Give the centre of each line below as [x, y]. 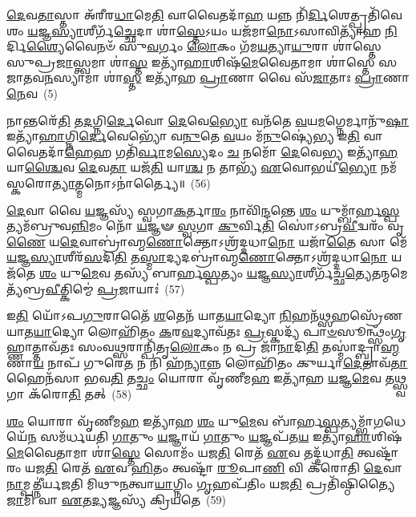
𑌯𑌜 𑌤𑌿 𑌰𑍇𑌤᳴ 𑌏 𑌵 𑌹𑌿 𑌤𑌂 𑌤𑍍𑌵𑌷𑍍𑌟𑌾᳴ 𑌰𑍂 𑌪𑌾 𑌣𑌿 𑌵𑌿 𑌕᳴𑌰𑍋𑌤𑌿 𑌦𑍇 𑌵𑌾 [213, 468]
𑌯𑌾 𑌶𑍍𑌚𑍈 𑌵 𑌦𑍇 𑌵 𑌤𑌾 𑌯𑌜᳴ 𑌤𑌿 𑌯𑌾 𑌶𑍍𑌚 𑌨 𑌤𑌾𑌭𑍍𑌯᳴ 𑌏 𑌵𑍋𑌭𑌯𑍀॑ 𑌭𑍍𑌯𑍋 [192, 167]
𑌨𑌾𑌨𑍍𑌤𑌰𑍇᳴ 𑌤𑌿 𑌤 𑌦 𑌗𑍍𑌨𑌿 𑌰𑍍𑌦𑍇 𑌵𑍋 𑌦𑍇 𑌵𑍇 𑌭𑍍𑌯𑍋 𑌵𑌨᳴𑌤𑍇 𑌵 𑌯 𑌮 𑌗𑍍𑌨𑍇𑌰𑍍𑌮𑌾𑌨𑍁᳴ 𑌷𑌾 [208, 120]
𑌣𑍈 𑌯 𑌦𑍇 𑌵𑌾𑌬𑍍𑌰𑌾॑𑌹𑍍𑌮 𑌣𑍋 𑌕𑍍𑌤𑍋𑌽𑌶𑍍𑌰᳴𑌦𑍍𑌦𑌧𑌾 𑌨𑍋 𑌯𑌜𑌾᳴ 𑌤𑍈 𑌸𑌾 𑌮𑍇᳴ [207, 241]
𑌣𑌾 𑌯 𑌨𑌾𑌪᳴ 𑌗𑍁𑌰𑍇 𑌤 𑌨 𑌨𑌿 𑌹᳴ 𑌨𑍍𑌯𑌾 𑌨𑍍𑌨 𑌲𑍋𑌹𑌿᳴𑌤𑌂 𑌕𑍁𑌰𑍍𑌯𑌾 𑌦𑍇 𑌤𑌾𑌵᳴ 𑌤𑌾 [207, 362]
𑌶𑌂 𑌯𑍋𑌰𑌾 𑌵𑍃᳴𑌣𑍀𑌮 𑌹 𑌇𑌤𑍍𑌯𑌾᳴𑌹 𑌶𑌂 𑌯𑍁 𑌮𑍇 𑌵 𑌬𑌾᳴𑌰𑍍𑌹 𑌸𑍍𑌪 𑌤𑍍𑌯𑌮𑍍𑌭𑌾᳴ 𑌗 [195, 420]
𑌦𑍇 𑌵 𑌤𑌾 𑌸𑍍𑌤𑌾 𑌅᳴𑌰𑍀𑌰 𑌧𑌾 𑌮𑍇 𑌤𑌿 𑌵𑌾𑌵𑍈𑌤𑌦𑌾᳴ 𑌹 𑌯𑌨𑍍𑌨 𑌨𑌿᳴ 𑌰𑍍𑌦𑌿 [168, 14]
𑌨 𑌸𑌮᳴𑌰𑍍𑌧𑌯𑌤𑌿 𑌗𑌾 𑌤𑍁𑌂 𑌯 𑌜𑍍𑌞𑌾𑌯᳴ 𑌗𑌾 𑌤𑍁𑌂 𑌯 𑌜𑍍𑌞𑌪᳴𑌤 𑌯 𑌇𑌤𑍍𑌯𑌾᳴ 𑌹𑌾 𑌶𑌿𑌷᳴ [215, 436]
